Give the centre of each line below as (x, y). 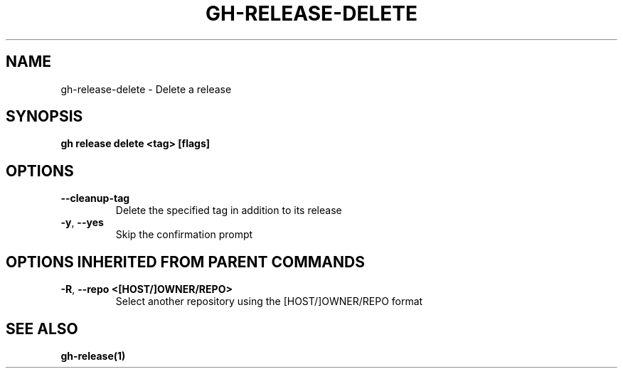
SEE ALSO (42, 328)
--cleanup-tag (95, 198)
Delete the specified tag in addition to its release (229, 210)
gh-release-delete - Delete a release (146, 89)
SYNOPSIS (44, 117)
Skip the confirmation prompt (184, 235)
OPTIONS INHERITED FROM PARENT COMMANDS (185, 262)
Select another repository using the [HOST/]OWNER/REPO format (269, 301)
